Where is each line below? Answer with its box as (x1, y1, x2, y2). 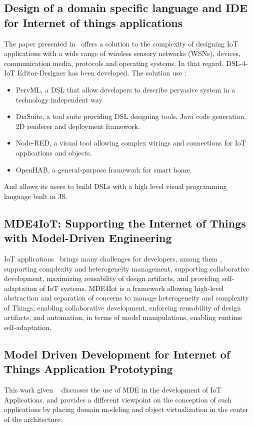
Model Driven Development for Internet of (4, 346, 230, 362)
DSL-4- (226, 57, 248, 68)
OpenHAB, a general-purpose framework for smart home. (15, 164, 192, 174)
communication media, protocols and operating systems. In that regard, (4, 57, 224, 68)
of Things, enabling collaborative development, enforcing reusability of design (4, 302, 241, 312)
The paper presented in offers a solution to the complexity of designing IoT (4, 38, 238, 48)
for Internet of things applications (4, 14, 183, 30)
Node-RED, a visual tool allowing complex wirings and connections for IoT (15, 137, 246, 148)
